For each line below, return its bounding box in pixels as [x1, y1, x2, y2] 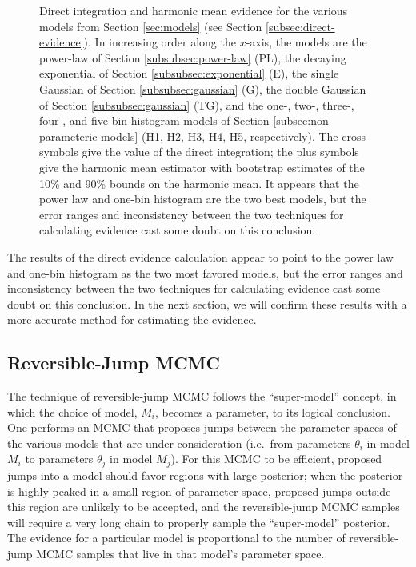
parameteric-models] [39, 127, 138, 144]
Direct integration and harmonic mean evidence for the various [39, 2, 348, 18]
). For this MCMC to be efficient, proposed [170, 450, 382, 467]
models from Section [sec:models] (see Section [39, 18, 262, 34]
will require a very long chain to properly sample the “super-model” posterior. [7, 513, 390, 530]
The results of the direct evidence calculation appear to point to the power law [7, 248, 394, 265]
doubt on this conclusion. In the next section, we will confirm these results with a [7, 295, 407, 312]
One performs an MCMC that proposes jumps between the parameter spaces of [7, 419, 397, 436]
